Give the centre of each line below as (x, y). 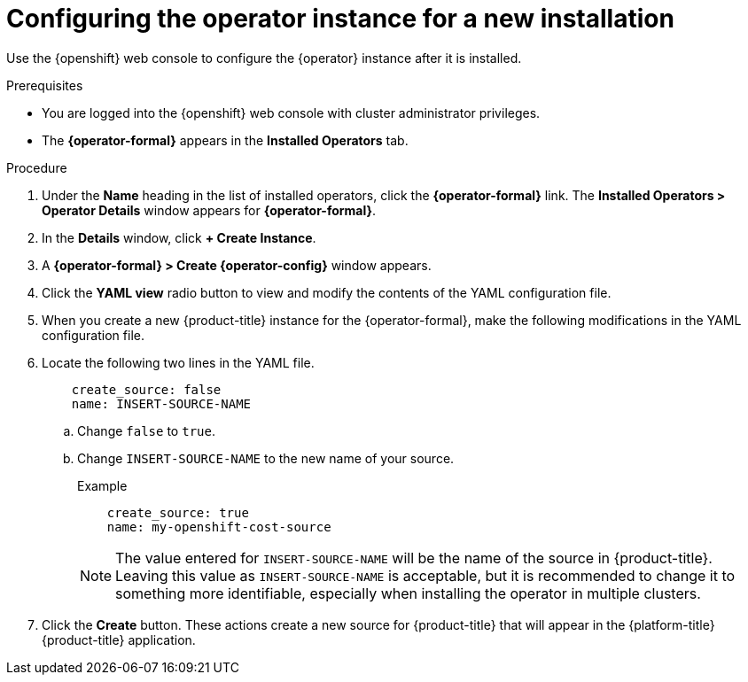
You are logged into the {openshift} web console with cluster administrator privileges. (291, 112)
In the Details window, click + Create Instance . (179, 237)
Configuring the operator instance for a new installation (340, 19)
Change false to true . (146, 430)
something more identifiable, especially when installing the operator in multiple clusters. (408, 593)
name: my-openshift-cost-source (219, 527)
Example (102, 485)
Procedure (37, 167)
